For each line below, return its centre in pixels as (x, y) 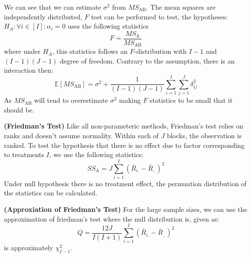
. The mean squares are (181, 7)
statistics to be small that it (191, 100)
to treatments (24, 154)
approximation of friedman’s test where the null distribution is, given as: (112, 218)
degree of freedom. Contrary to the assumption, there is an (147, 60)
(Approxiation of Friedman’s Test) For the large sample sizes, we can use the (126, 209)
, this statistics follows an (90, 51)
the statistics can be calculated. (51, 193)
